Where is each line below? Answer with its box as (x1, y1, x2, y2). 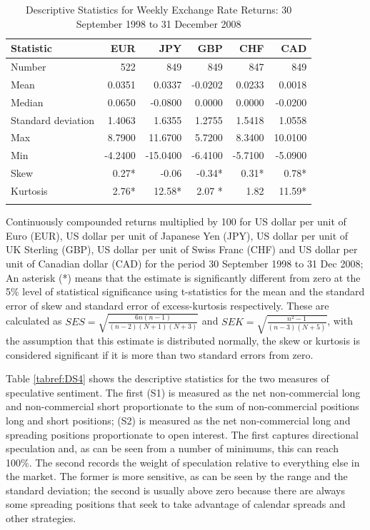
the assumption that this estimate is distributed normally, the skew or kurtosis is (6, 332, 360, 347)
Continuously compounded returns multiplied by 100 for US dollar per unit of (6, 214, 346, 229)
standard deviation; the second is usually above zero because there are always (6, 482, 346, 497)
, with (327, 313, 354, 328)
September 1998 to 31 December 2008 (76, 16, 241, 31)
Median (11, 94, 44, 109)
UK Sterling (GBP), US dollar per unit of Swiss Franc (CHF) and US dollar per (6, 242, 358, 257)
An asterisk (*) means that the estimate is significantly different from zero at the (6, 270, 361, 285)
